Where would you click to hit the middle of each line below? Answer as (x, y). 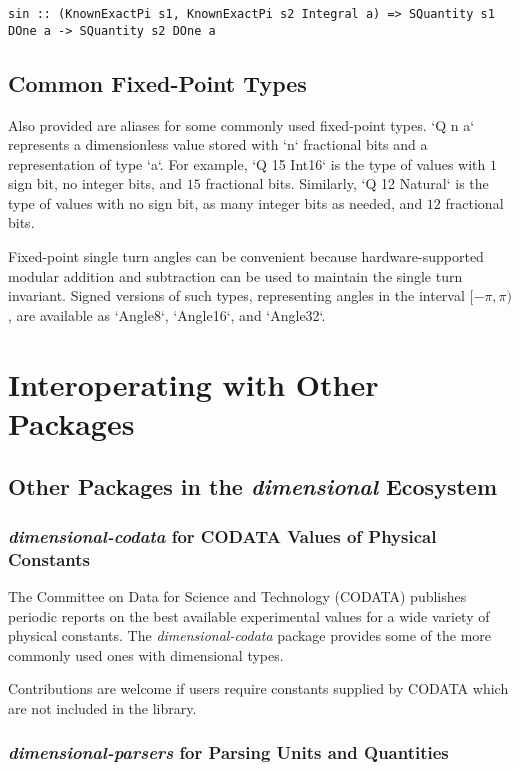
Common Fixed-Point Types (157, 82)
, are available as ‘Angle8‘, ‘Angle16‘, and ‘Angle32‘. (167, 314)
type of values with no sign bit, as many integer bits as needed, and (215, 202)
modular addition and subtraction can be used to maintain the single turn (235, 275)
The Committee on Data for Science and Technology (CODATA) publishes (237, 595)
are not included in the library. (102, 707)
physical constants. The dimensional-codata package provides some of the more (250, 635)
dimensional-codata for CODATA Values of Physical (222, 535)
